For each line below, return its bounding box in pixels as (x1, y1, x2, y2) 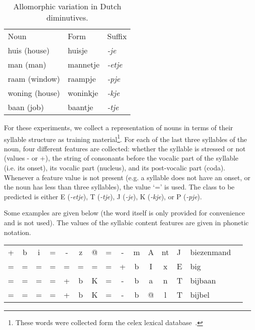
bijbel (190, 289, 210, 301)
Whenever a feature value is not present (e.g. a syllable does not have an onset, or (4, 172, 251, 182)
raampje (68, 73, 96, 84)
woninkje (68, 87, 99, 98)
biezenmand (190, 246, 231, 258)
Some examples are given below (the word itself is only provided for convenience (4, 208, 245, 218)
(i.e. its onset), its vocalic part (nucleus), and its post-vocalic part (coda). (4, 163, 226, 173)
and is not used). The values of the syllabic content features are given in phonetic (4, 217, 249, 227)
